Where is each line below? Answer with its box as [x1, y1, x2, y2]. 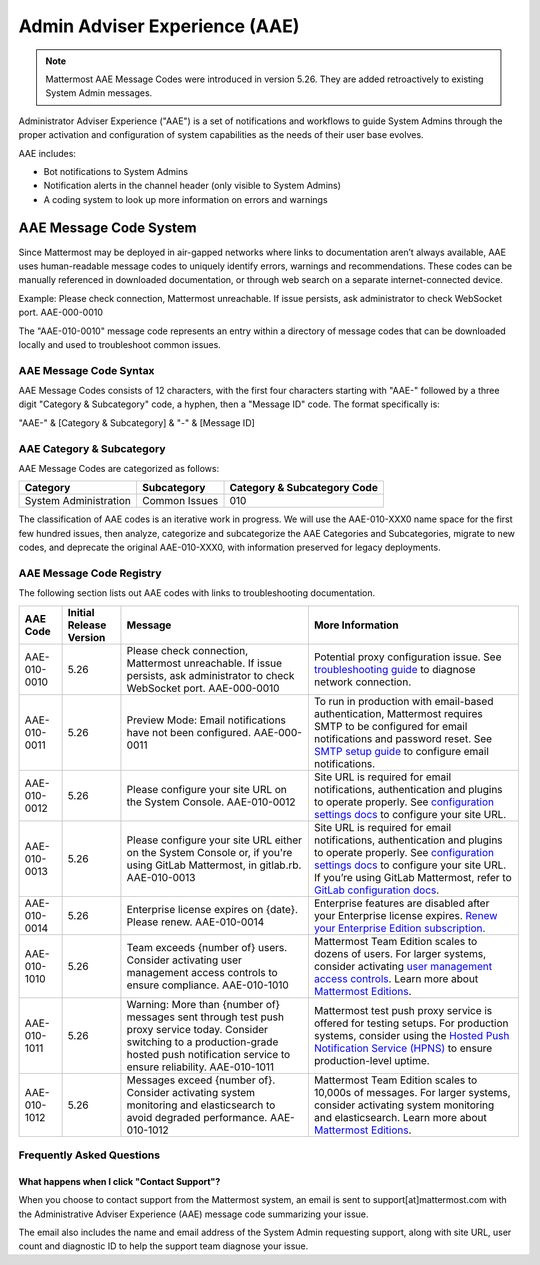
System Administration [24, 494, 132, 508]
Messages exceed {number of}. [126, 1073, 276, 1087]
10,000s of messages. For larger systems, [313, 1085, 511, 1099]
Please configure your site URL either [126, 833, 302, 847]
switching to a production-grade [126, 1035, 279, 1049]
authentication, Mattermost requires [313, 706, 484, 720]
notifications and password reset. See [313, 731, 493, 745]
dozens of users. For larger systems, [313, 946, 487, 960]
